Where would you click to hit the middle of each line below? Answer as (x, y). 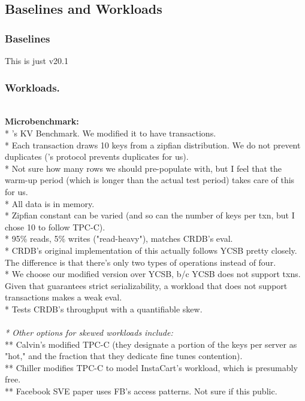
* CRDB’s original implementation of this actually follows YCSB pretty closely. (151, 250)
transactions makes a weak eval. (64, 297)
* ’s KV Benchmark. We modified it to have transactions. (111, 133)
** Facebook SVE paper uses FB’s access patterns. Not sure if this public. (141, 391)
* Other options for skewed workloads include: (89, 332)
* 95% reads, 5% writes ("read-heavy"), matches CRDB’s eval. (119, 239)
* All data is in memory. (50, 203)
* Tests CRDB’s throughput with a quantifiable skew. (104, 309)
